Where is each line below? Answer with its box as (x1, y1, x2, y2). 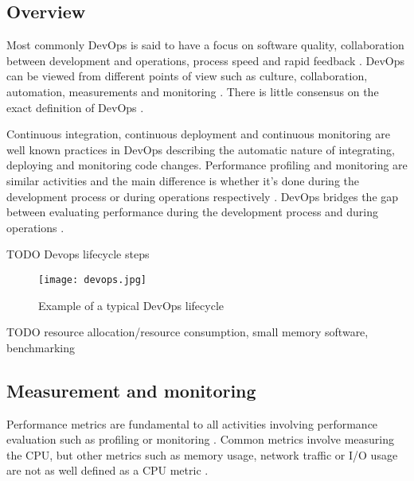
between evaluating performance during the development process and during (6, 204, 379, 220)
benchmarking (6, 339, 76, 355)
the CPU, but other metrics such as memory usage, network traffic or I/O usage (6, 446, 398, 463)
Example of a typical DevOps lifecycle (38, 297, 225, 313)
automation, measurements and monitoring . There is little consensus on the (6, 83, 379, 99)
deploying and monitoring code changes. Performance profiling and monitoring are (6, 157, 408, 173)
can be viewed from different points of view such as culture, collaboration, (6, 68, 368, 84)
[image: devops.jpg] (38, 273, 147, 285)
